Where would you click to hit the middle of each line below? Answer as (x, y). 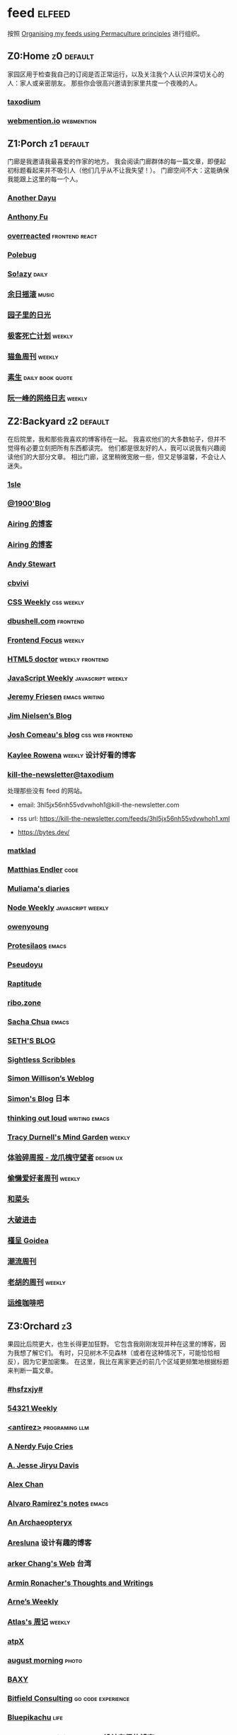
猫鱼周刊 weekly (33, 357)
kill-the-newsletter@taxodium (61, 775)
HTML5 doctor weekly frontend (58, 659)
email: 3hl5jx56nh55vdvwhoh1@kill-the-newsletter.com (98, 805)
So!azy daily (28, 274)
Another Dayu (32, 198)
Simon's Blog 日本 (39, 1099)
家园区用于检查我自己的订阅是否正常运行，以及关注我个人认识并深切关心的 (116, 74)
